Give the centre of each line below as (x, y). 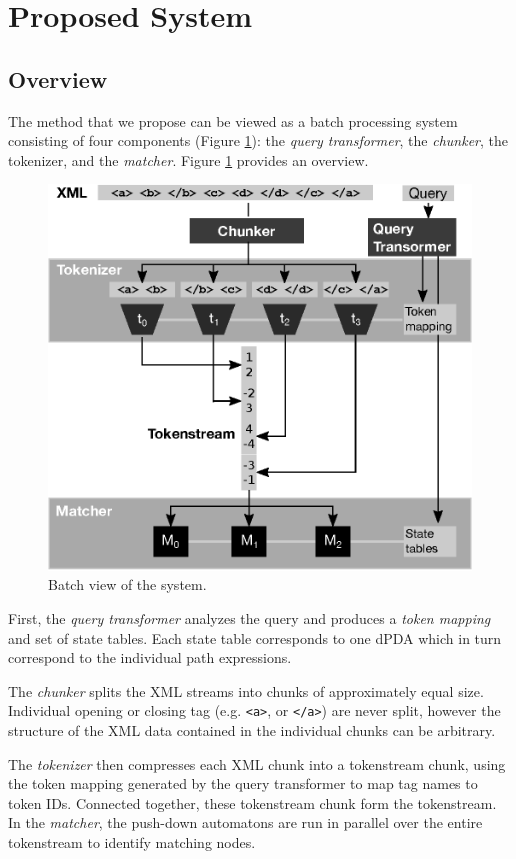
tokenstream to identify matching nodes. (132, 842)
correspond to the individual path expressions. (150, 657)
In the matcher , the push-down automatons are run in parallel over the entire (245, 822)
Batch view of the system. (127, 584)
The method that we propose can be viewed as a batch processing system (233, 120)
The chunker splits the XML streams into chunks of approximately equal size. (246, 690)
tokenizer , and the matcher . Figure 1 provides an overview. (188, 159)
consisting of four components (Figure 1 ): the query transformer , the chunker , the (258, 140)
